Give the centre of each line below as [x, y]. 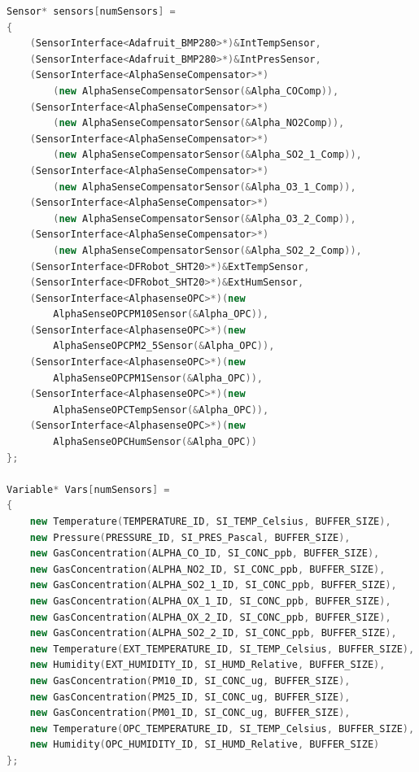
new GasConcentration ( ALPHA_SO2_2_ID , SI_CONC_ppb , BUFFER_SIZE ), [213, 633]
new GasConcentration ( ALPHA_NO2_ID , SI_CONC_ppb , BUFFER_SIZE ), [207, 569]
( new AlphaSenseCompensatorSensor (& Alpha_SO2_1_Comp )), [207, 155]
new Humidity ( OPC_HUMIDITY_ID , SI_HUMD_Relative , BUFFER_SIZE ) [205, 745]
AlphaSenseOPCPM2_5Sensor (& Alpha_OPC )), [164, 346]
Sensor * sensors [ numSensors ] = [91, 11]
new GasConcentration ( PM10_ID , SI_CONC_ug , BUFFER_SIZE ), [190, 680]
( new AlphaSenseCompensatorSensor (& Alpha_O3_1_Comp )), [205, 187]
